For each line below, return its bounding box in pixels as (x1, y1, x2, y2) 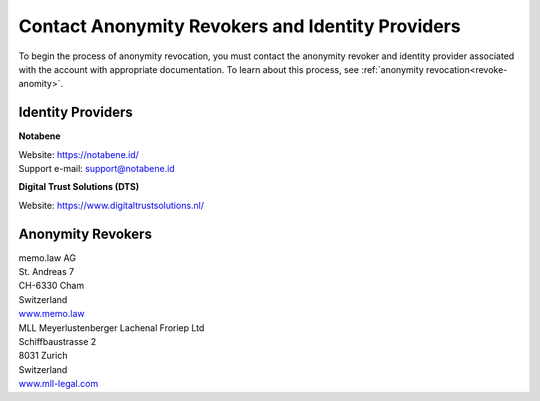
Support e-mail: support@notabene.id (18, 163, 175, 175)
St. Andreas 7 (18, 266, 75, 278)
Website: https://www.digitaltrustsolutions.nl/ (18, 199, 205, 211)
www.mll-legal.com (18, 378, 99, 390)
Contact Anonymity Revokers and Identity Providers (18, 15, 461, 37)
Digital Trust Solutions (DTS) (18, 181, 140, 193)
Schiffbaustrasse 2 (18, 336, 97, 348)
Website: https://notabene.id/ (18, 148, 140, 160)
